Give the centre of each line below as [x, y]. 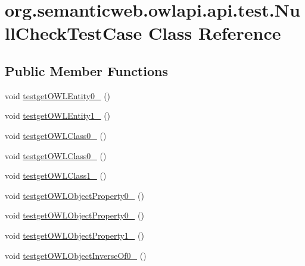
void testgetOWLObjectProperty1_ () [74, 235]
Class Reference [214, 33]
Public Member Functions [86, 70]
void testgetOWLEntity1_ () [58, 115]
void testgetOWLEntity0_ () [58, 95]
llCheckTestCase [74, 33]
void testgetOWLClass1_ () [56, 175]
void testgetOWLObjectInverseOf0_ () [76, 255]
